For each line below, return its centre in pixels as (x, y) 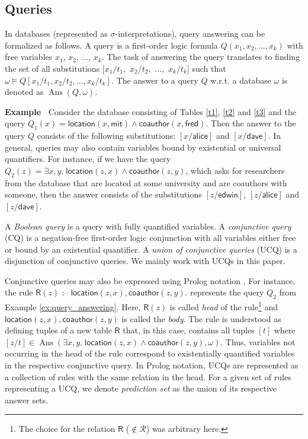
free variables (29, 57)
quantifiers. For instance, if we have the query (88, 159)
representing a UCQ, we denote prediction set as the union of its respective (141, 388)
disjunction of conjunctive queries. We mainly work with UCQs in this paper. (145, 261)
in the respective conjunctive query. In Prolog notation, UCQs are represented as (152, 365)
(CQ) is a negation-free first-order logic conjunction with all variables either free (150, 238)
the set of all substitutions (52, 68)
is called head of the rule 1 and (224, 306)
